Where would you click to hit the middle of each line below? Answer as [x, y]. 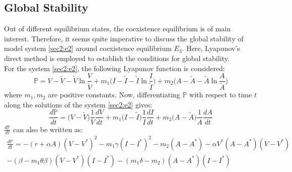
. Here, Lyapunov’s [211, 48]
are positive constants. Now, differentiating [114, 95]
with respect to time [221, 95]
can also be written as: [48, 129]
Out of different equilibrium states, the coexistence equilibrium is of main [117, 28]
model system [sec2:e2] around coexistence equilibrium [88, 48]
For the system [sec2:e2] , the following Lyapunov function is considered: [115, 68]
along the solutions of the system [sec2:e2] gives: [78, 104]
